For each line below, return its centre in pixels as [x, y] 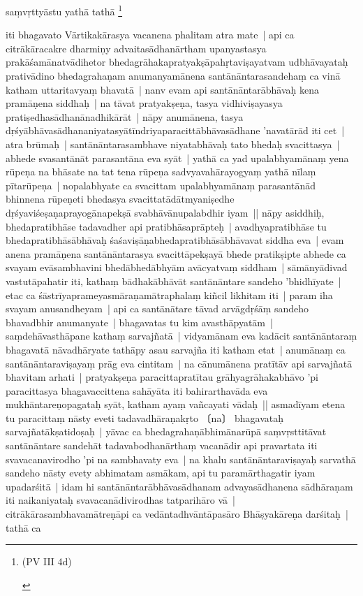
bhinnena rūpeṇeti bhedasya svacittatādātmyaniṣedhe [120, 199]
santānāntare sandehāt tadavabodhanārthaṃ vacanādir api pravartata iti [162, 445]
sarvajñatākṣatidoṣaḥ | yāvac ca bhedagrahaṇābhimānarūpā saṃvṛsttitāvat [166, 431]
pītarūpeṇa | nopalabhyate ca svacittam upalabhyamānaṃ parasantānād [161, 185]
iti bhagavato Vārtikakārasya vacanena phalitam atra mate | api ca [150, 35]
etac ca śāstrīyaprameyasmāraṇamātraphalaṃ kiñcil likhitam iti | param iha [169, 295]
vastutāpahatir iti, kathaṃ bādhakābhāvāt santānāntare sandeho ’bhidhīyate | [173, 281]
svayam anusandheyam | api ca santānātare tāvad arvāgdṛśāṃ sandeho [157, 308]
